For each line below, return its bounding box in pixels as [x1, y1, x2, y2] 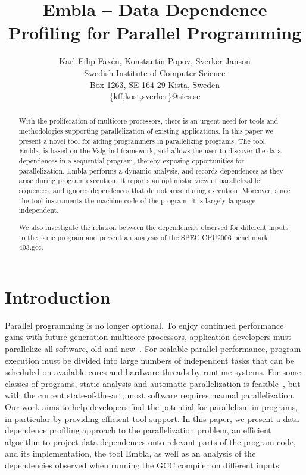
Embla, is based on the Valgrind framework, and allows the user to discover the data [18, 146, 282, 156]
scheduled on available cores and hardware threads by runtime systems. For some [5, 366, 301, 378]
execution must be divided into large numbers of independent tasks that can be [5, 354, 295, 366]
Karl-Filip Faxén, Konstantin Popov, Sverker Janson [59, 55, 251, 67]
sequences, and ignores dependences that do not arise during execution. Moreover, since [18, 185, 291, 196]
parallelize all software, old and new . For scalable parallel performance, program [5, 342, 301, 355]
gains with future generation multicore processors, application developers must [5, 331, 291, 343]
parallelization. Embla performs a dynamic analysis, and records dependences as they [18, 165, 283, 175]
